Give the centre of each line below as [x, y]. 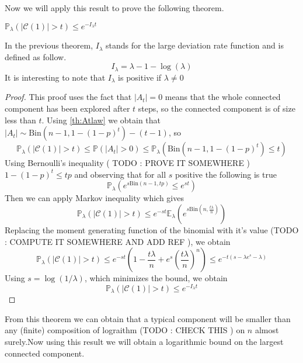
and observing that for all [120, 174]
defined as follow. [36, 56]
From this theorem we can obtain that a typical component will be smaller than [148, 318]
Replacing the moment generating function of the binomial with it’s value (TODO [152, 229]
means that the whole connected [223, 97]
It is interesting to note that [55, 77]
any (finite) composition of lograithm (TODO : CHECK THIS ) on [125, 330]
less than [20, 120]
